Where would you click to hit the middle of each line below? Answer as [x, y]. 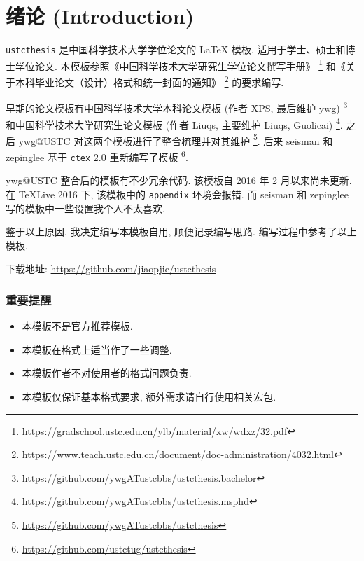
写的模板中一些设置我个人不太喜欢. [85, 208]
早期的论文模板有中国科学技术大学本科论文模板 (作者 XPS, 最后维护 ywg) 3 [177, 107]
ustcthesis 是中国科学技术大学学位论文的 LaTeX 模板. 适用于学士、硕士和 [176, 49]
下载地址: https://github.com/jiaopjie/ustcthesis [111, 269]
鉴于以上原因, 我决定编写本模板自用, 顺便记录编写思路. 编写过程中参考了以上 [181, 231]
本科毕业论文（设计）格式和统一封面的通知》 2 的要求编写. [149, 81]
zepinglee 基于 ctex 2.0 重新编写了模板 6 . [97, 156]
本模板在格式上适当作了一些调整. [97, 349]
